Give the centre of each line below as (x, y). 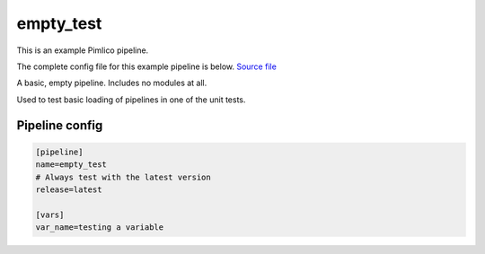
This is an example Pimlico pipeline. (83, 50)
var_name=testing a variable (100, 228)
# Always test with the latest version (123, 177)
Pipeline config (60, 125)
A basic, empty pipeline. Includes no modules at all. (112, 83)
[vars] (50, 215)
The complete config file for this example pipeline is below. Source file (147, 66)
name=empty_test (71, 165)
